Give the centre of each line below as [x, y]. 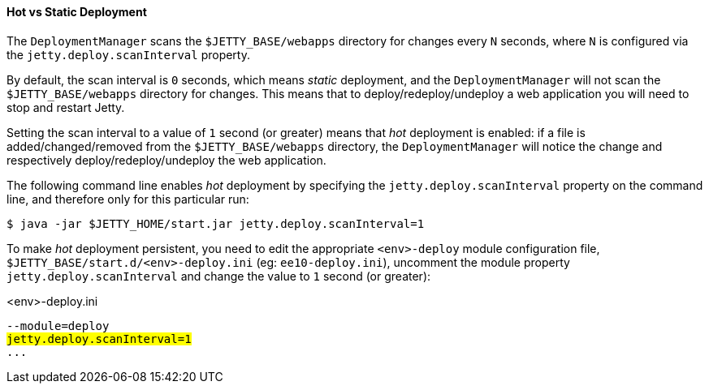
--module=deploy [58, 326]
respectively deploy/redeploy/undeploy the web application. [166, 160]
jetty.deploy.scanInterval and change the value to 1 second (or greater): [219, 276]
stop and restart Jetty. [66, 107]
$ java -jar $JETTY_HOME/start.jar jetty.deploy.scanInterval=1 [216, 223]
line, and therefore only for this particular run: [128, 199]
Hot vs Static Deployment [77, 12]
